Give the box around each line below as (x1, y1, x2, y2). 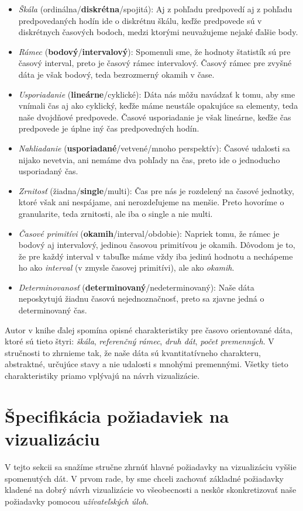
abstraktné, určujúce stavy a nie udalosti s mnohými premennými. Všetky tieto (5, 358, 288, 370)
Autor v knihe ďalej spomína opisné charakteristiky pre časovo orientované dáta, (5, 323, 293, 336)
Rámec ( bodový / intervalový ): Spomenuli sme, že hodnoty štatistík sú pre (18, 45, 291, 57)
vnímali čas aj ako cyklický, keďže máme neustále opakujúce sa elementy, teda (18, 99, 298, 112)
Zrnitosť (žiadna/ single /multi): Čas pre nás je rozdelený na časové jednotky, (18, 184, 294, 196)
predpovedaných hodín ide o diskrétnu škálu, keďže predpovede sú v (18, 14, 262, 26)
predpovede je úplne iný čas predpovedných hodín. (18, 122, 199, 134)
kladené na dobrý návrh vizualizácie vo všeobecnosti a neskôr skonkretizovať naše (5, 484, 297, 496)
